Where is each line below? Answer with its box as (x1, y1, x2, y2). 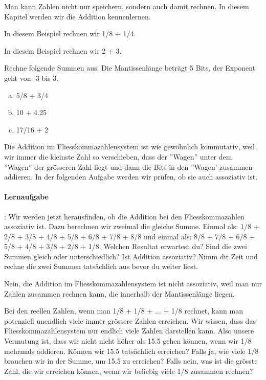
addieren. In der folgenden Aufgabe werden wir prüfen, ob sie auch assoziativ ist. (4, 171, 258, 182)
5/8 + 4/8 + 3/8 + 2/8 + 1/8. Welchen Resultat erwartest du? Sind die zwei (4, 241, 247, 252)
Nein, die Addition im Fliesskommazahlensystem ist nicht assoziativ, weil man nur (4, 278, 262, 289)
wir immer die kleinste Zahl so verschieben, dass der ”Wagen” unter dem (4, 151, 232, 162)
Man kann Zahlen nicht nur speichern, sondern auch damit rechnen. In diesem (4, 1, 249, 11)
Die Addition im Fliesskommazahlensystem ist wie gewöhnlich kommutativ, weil (4, 141, 255, 152)
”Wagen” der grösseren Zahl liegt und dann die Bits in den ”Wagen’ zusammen (4, 161, 253, 172)
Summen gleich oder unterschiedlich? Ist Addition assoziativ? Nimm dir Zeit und (4, 251, 258, 261)
